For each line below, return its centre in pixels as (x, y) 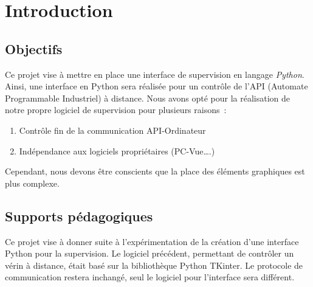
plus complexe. (32, 183)
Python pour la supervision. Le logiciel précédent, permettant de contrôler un (150, 253)
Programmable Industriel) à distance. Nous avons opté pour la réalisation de (148, 98)
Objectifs (34, 48)
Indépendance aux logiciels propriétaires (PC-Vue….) (117, 150)
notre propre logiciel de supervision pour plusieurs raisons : (116, 110)
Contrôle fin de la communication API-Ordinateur (112, 130)
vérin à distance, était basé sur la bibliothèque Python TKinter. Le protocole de (154, 265)
